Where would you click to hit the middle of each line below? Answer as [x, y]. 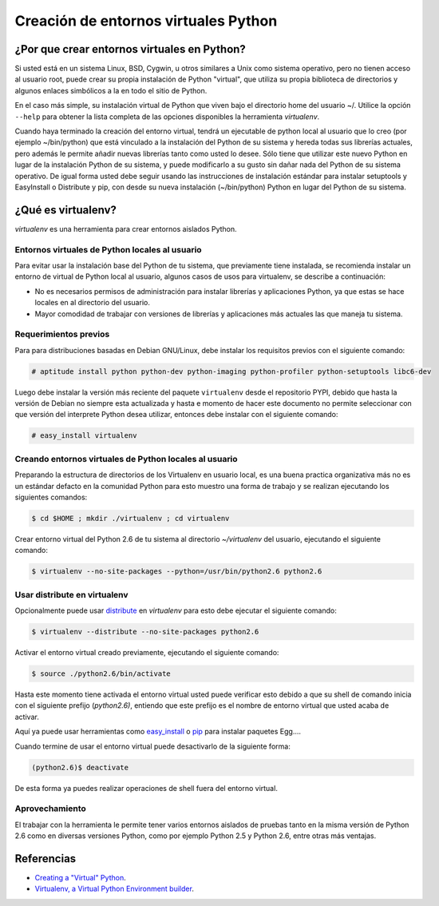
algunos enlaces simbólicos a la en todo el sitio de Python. [111, 90]
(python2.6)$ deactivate [80, 767]
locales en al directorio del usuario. [93, 303]
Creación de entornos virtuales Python [146, 21]
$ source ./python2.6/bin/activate [101, 674]
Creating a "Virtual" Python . [81, 877]
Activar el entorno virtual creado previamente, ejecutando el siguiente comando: [147, 653]
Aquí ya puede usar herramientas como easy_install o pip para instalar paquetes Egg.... [158, 732]
